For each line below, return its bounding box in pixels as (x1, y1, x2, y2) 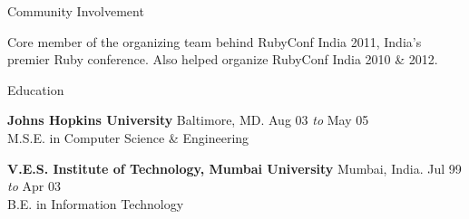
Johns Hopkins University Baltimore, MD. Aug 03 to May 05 (7, 110, 369, 129)
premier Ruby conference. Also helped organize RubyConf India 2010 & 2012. (7, 50, 438, 69)
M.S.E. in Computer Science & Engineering (7, 128, 249, 147)
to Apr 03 (7, 176, 61, 195)
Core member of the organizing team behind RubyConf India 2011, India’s (7, 32, 422, 51)
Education (7, 80, 64, 99)
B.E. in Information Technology (7, 194, 184, 213)
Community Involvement (7, 2, 144, 20)
